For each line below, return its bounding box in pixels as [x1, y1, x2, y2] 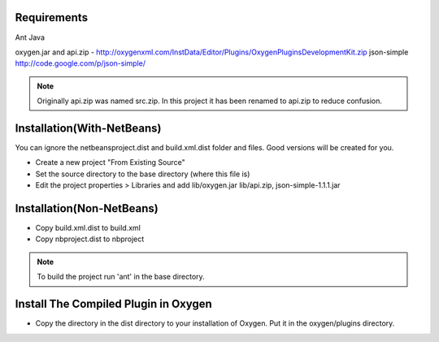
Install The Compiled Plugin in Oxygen [15, 297, 213, 311]
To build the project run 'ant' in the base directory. [37, 272, 205, 282]
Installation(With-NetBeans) [15, 121, 162, 135]
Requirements [15, 11, 89, 24]
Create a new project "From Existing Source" [35, 158, 186, 167]
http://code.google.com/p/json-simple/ [15, 58, 146, 68]
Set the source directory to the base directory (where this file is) [35, 169, 250, 179]
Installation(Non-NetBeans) [15, 201, 159, 215]
